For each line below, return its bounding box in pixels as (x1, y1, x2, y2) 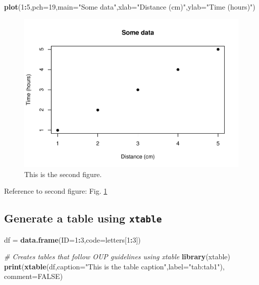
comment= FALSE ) (4, 271, 63, 281)
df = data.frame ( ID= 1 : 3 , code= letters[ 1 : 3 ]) (4, 234, 141, 245)
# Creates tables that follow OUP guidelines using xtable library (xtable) (4, 251, 230, 262)
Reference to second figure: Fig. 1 (4, 186, 108, 196)
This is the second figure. (24, 168, 102, 179)
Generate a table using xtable (4, 210, 162, 226)
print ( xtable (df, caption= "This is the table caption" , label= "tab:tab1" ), (4, 261, 225, 271)
